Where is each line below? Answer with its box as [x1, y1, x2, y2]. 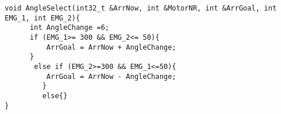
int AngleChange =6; [29, 23, 109, 32]
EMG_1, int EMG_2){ [5, 13, 80, 22]
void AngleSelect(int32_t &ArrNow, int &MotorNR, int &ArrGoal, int [5, 4, 277, 12]
